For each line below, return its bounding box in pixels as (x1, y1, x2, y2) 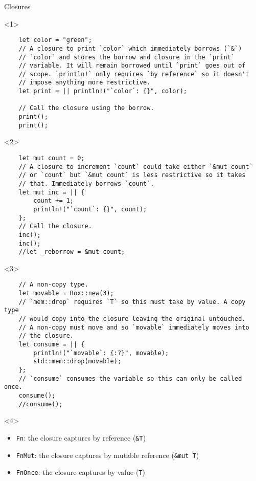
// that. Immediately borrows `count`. (18, 180, 154, 187)
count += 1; (33, 197, 74, 205)
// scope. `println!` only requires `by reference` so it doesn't (18, 70, 249, 78)
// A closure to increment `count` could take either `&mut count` (18, 163, 253, 170)
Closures (4, 1, 31, 11)
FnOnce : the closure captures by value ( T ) (16, 467, 145, 477)
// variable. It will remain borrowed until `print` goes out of (18, 62, 246, 70)
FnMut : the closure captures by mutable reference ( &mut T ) (16, 449, 199, 460)
